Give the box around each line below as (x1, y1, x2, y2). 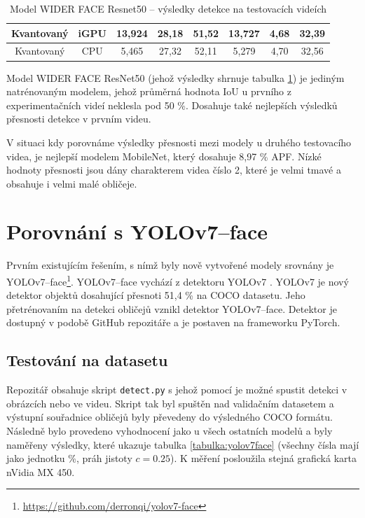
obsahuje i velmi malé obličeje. (6, 176, 137, 190)
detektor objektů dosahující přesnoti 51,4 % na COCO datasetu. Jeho (6, 288, 305, 302)
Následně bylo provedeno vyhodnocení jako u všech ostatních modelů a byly (6, 423, 333, 438)
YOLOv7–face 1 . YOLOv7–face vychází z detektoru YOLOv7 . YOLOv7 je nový (6, 272, 349, 288)
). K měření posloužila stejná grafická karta (170, 451, 357, 465)
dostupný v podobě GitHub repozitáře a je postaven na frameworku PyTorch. (6, 315, 340, 330)
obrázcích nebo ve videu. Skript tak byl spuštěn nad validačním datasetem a (6, 395, 334, 410)
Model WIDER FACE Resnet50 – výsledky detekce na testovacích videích (10, 1, 327, 15)
